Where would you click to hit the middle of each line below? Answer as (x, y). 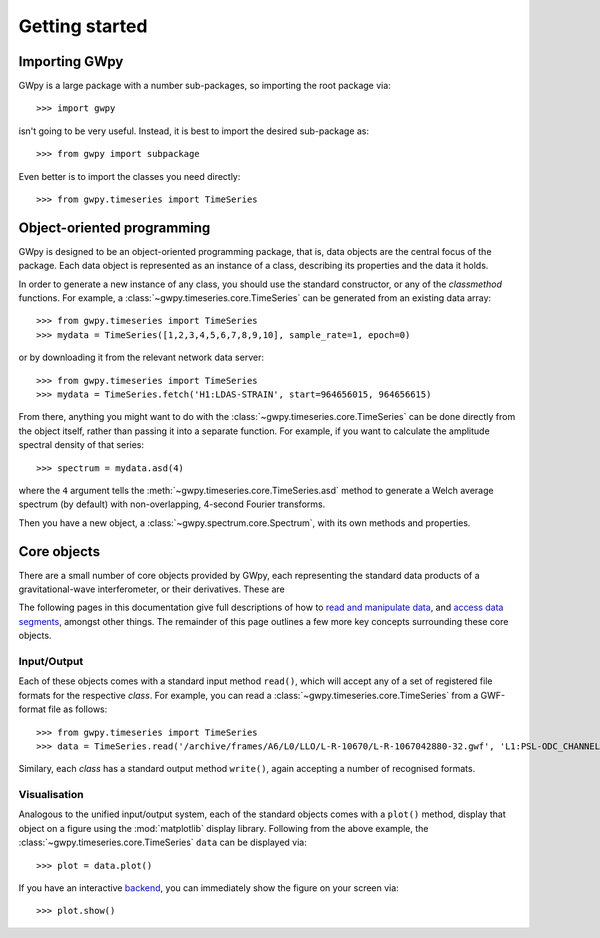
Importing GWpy (71, 61)
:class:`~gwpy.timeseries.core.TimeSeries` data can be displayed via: (162, 842)
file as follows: (78, 709)
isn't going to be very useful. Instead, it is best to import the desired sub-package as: (194, 131)
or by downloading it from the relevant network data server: (141, 357)
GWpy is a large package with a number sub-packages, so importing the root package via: (205, 86)
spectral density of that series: (81, 445)
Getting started (83, 26)
